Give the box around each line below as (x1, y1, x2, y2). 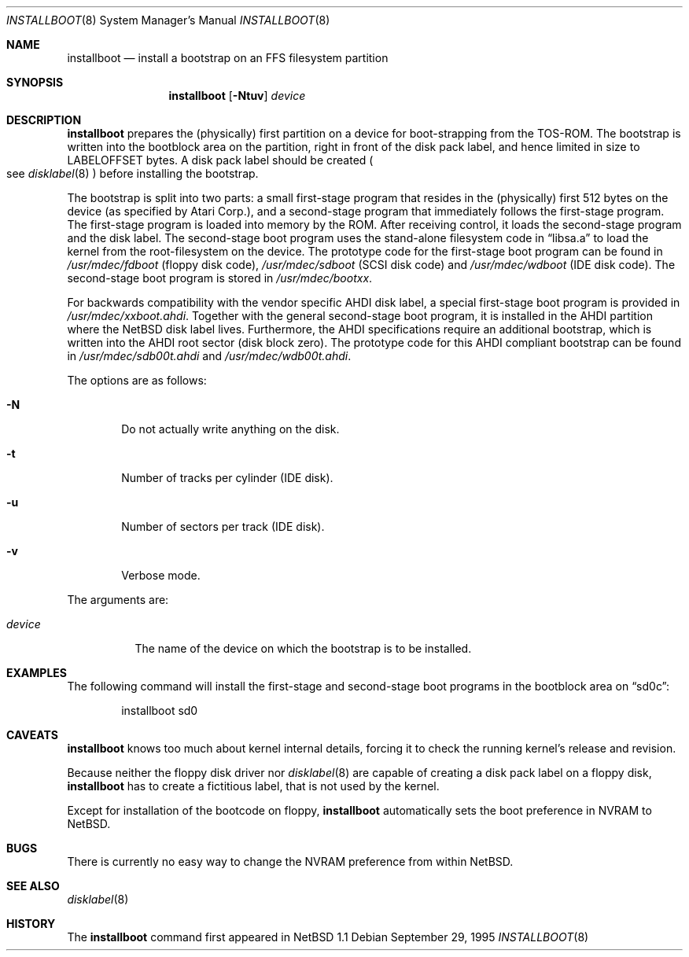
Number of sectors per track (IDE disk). (121, 520, 325, 533)
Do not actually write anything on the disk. (121, 422, 340, 436)
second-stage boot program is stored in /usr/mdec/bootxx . (67, 271, 373, 285)
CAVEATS (6, 728, 58, 742)
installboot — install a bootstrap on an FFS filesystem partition (67, 51, 389, 64)
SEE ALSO (6, 879, 60, 893)
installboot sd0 (121, 704, 198, 717)
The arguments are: (67, 593, 169, 606)
